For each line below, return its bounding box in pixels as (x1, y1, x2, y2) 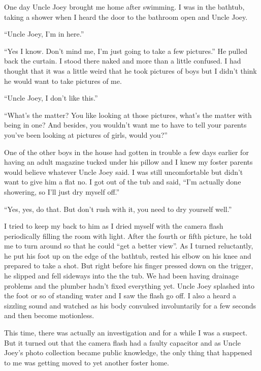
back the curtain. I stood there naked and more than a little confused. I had (4, 55, 241, 66)
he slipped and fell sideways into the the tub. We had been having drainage (4, 270, 239, 281)
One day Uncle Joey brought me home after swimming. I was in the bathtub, (4, 2, 245, 12)
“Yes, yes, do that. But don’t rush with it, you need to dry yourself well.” (4, 203, 232, 214)
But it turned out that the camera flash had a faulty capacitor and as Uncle (4, 337, 241, 348)
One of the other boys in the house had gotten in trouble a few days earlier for (4, 146, 249, 157)
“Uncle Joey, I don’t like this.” (4, 92, 98, 103)
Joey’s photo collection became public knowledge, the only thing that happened (4, 347, 252, 358)
